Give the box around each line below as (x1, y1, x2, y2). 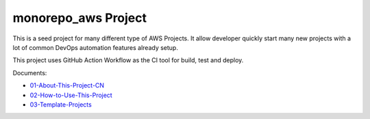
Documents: (12, 68, 47, 77)
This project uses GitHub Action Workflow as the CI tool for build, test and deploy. (12, 56, 244, 64)
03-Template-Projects (29, 100, 92, 109)
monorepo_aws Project (12, 10, 147, 25)
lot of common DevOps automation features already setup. (12, 43, 178, 51)
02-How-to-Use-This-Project (29, 91, 112, 99)
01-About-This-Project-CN (29, 81, 105, 90)
